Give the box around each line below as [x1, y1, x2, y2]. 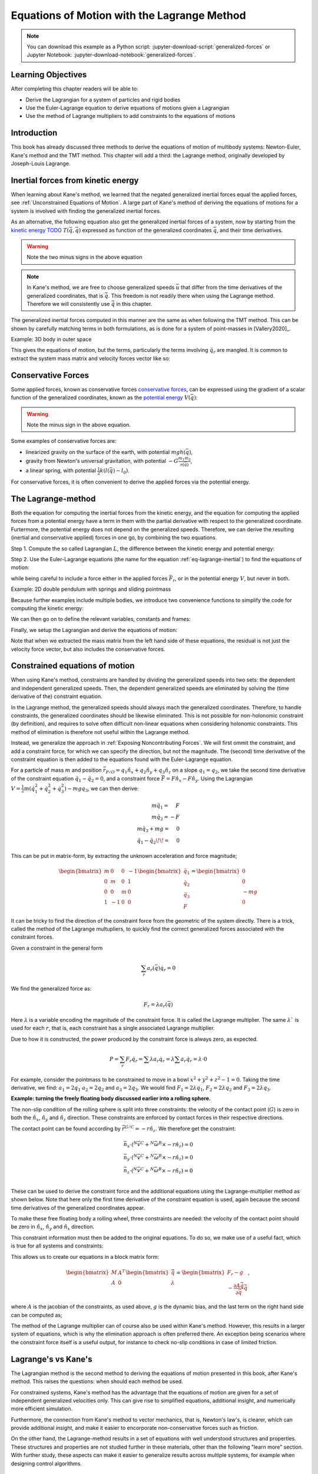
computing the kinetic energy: [11, 604, 84, 611]
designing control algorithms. [11, 1460, 82, 1467]
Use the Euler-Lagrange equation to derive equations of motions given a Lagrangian [25, 104, 230, 111]
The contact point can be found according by [11, 1125, 121, 1132]
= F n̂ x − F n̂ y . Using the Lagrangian [165, 775, 253, 784]
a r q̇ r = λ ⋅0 [180, 1055, 207, 1064]
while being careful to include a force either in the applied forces [11, 575, 168, 582]
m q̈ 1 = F [151, 802, 180, 810]
